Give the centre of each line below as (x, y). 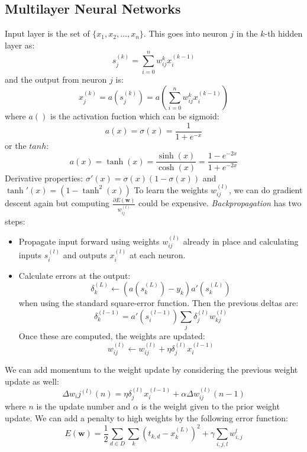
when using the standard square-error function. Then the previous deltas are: (159, 303)
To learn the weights (171, 189)
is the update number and (83, 406)
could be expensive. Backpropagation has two (220, 203)
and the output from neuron (56, 79)
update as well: (32, 381)
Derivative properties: (44, 178)
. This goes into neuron (185, 33)
